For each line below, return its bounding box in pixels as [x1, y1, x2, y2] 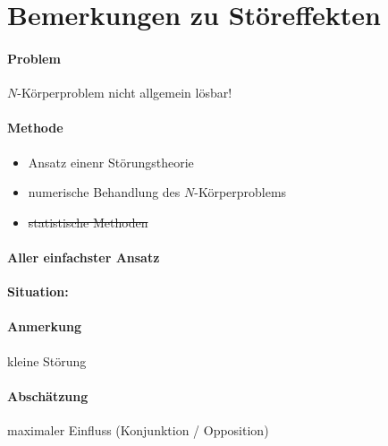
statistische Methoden [28, 212, 148, 231]
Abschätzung [7, 386, 89, 405]
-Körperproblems [194, 183, 287, 202]
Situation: [7, 282, 69, 301]
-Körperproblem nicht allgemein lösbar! [17, 83, 232, 102]
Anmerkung [7, 317, 81, 336]
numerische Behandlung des [28, 183, 181, 202]
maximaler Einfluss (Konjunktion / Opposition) [7, 420, 269, 439]
